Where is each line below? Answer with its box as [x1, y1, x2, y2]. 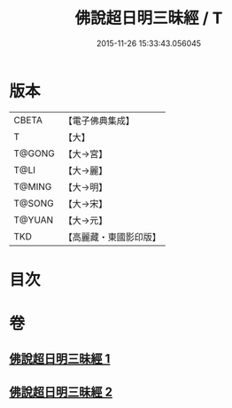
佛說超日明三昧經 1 [9, 351, 111, 366]
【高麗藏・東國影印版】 [63, 231, 161, 243]
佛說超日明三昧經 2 [9, 384, 113, 399]
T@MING [13, 180, 52, 192]
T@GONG [13, 147, 55, 160]
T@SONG [13, 197, 55, 209]
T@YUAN [13, 214, 54, 226]
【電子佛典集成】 [63, 114, 135, 127]
